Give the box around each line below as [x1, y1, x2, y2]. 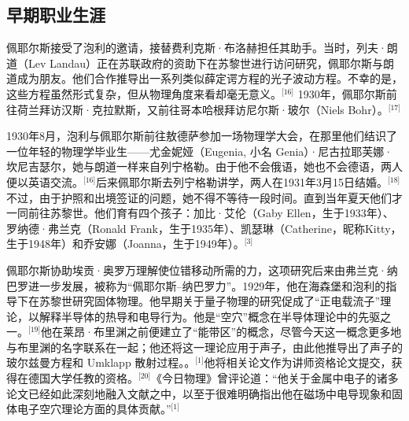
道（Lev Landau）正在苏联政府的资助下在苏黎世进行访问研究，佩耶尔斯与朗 [6, 54, 395, 71]
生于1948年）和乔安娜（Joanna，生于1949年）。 [6, 235, 245, 252]
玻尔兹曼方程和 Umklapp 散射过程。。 [6, 354, 196, 371]
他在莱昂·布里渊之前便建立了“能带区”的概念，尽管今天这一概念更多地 [41, 323, 402, 340]
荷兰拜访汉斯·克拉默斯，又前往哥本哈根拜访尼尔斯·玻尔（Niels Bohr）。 [17, 101, 389, 117]
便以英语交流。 [6, 173, 83, 190]
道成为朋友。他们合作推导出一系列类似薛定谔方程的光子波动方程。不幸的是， [6, 70, 403, 87]
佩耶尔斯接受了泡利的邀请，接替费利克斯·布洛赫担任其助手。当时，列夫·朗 [6, 39, 398, 56]
